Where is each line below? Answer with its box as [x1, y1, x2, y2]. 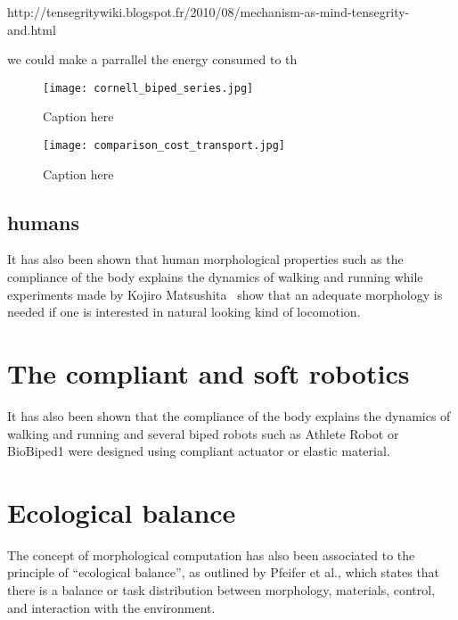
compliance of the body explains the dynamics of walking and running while [7, 268, 423, 286]
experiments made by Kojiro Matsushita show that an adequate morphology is [7, 285, 443, 303]
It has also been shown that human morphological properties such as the [7, 250, 404, 269]
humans [7, 208, 79, 236]
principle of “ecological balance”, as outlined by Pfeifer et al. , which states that [7, 563, 440, 582]
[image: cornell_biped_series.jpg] [43, 81, 254, 95]
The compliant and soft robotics [7, 355, 410, 392]
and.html [7, 20, 56, 38]
